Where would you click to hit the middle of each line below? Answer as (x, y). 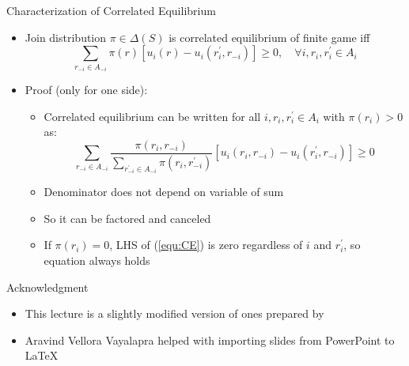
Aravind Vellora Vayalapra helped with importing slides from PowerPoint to (210, 340)
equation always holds (97, 260)
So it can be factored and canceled (127, 218)
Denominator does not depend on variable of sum (164, 192)
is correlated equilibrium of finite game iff (269, 37)
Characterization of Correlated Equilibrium (111, 10)
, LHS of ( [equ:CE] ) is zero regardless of (206, 245)
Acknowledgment (47, 287)
